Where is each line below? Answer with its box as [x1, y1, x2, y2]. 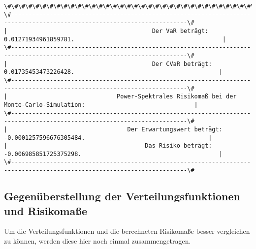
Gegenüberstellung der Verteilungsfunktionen [4, 188, 240, 204]
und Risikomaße [4, 203, 87, 218]
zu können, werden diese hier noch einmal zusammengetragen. [4, 235, 191, 246]
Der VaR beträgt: [152, 27, 209, 34]
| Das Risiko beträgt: [4, 142, 212, 150]
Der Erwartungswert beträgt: [127, 125, 223, 133]
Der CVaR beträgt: [152, 60, 212, 67]
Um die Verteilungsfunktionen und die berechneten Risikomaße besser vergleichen [4, 226, 250, 236]
